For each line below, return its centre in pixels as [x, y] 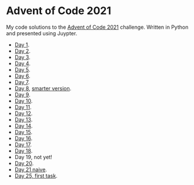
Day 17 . [23, 144]
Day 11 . [23, 107]
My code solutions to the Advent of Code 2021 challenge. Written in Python [97, 27]
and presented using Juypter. [42, 33]
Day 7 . [22, 82]
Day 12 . [24, 113]
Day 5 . [22, 69]
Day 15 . [24, 132]
